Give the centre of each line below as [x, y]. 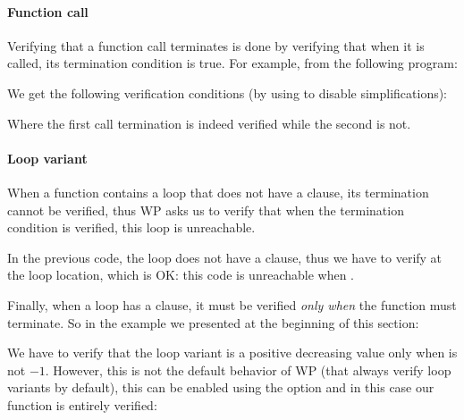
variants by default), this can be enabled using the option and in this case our [221, 387]
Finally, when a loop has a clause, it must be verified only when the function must [232, 304]
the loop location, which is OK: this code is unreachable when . [181, 275]
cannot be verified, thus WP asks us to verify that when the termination [206, 210]
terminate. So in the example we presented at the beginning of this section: [213, 322]
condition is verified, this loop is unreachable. [131, 227]
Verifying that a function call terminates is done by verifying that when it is [216, 45]
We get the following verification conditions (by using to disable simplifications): [228, 92]
